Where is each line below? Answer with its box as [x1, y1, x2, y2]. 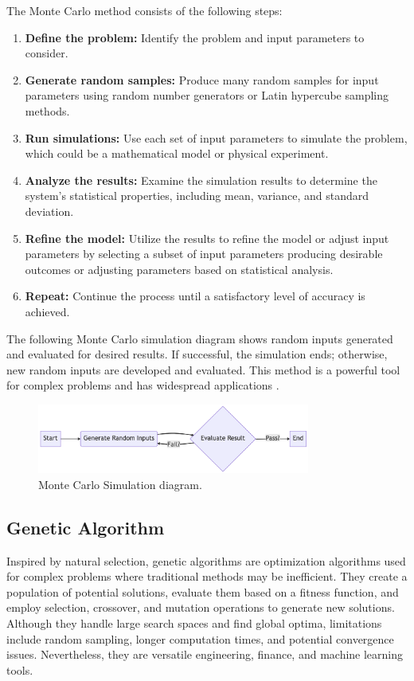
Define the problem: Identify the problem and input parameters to [25, 29, 365, 45]
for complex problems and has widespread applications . [6, 377, 279, 393]
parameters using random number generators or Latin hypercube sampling [25, 87, 389, 104]
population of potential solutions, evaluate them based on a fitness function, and [6, 583, 399, 600]
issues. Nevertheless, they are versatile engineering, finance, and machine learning [6, 646, 404, 663]
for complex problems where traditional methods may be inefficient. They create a [6, 568, 408, 585]
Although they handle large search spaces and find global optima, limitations [6, 615, 382, 632]
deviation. [25, 202, 74, 219]
